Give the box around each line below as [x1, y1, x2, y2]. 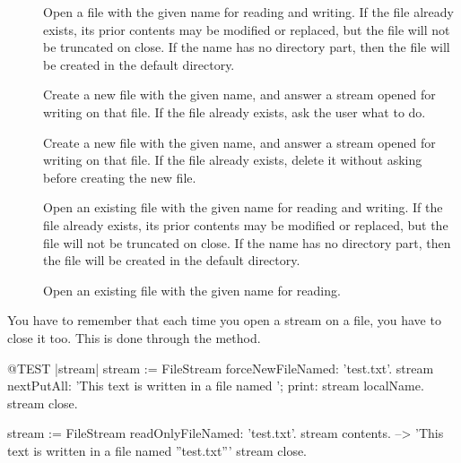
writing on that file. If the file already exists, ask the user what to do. [43, 102, 426, 121]
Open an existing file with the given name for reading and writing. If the [43, 198, 443, 217]
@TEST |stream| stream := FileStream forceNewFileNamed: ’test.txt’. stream [7, 358, 434, 377]
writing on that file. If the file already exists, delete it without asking [43, 150, 422, 169]
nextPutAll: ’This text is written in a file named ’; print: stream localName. [7, 376, 424, 395]
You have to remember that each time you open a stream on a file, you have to [7, 311, 441, 330]
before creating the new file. [43, 167, 196, 186]
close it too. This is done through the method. [7, 328, 261, 347]
